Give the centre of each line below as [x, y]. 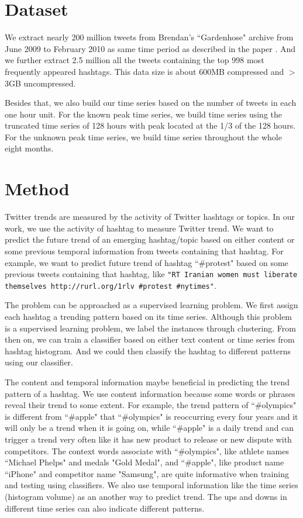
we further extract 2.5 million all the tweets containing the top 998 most [135, 60]
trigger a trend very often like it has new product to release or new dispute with [148, 439]
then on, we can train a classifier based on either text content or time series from [150, 339]
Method [37, 189]
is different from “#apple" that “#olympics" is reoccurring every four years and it [151, 416]
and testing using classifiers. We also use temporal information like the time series [151, 485]
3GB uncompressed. [40, 83]
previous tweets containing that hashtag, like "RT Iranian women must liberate [151, 274]
